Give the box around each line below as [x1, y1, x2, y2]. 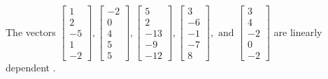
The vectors [6, 24, 56, 39]
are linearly [273, 24, 322, 39]
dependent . [6, 60, 56, 75]
